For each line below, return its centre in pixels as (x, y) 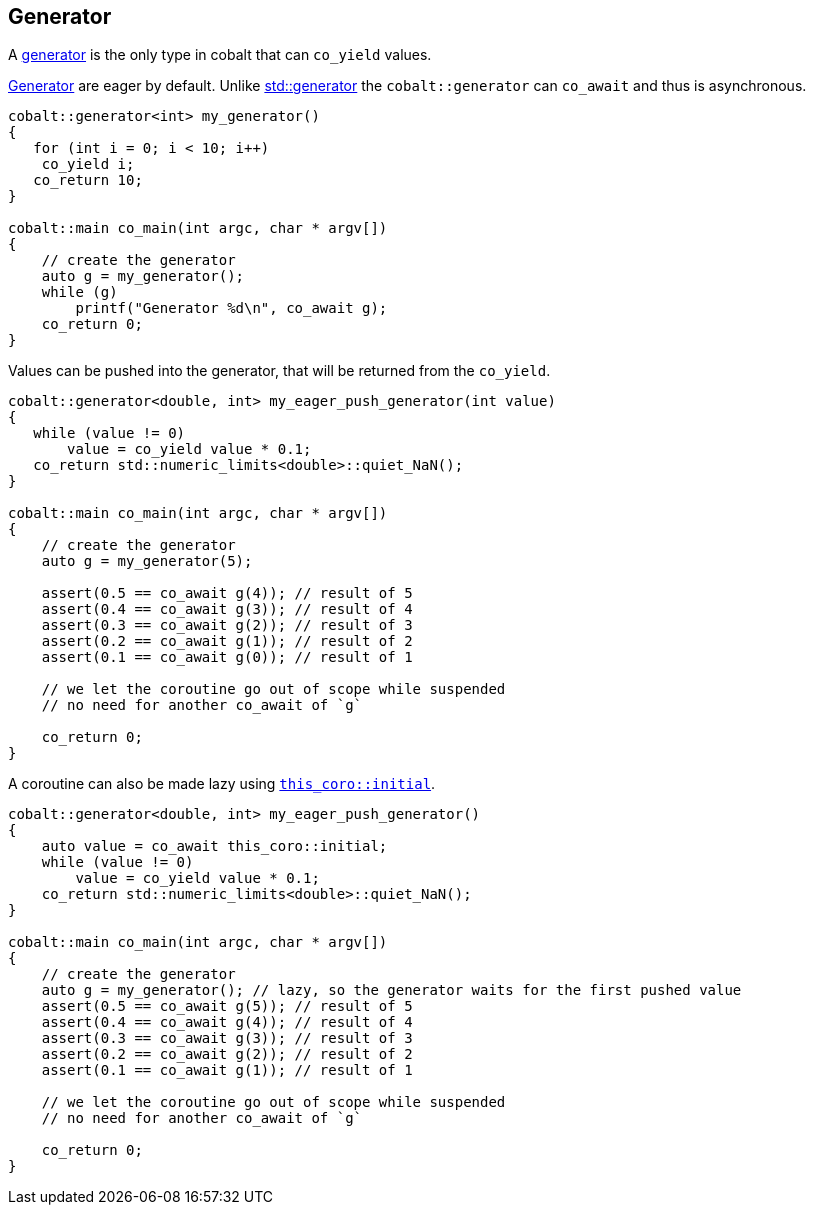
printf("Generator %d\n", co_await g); (231, 308)
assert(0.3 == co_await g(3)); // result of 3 (227, 1038)
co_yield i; (88, 164)
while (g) (79, 292)
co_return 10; (88, 180)
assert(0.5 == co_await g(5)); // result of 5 (227, 1006)
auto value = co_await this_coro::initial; (214, 846)
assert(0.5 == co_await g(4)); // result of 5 (227, 593)
